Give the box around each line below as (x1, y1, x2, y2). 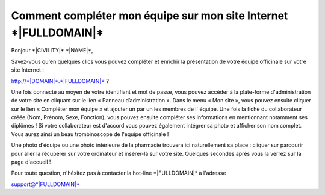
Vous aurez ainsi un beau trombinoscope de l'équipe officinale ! (11, 130, 169, 138)
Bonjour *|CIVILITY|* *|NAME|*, (11, 47, 93, 54)
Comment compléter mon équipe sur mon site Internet (11, 9, 288, 22)
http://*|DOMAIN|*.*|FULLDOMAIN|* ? (11, 77, 110, 84)
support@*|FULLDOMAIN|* (11, 181, 81, 188)
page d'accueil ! (11, 158, 51, 166)
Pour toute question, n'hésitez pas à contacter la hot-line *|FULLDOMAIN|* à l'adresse (11, 169, 226, 177)
